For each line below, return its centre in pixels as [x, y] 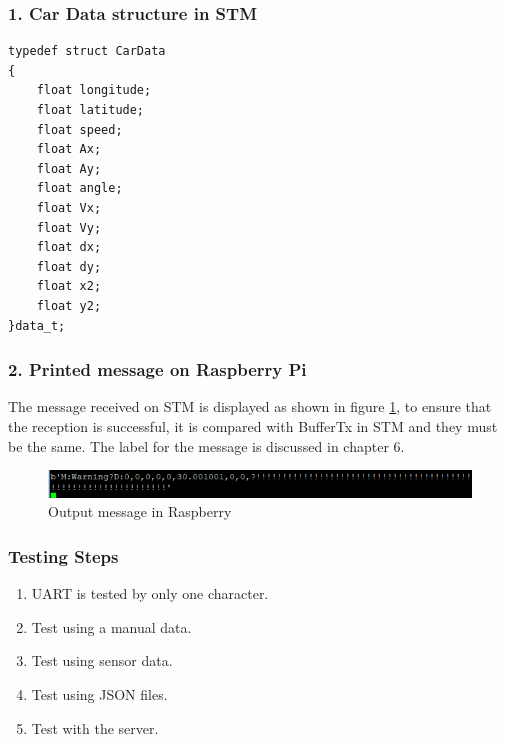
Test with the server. [95, 727]
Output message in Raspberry [140, 511]
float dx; [69, 247]
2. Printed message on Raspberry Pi [157, 369]
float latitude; [90, 110]
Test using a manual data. [111, 626]
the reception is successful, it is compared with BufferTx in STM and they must [253, 425]
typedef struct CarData [87, 51]
